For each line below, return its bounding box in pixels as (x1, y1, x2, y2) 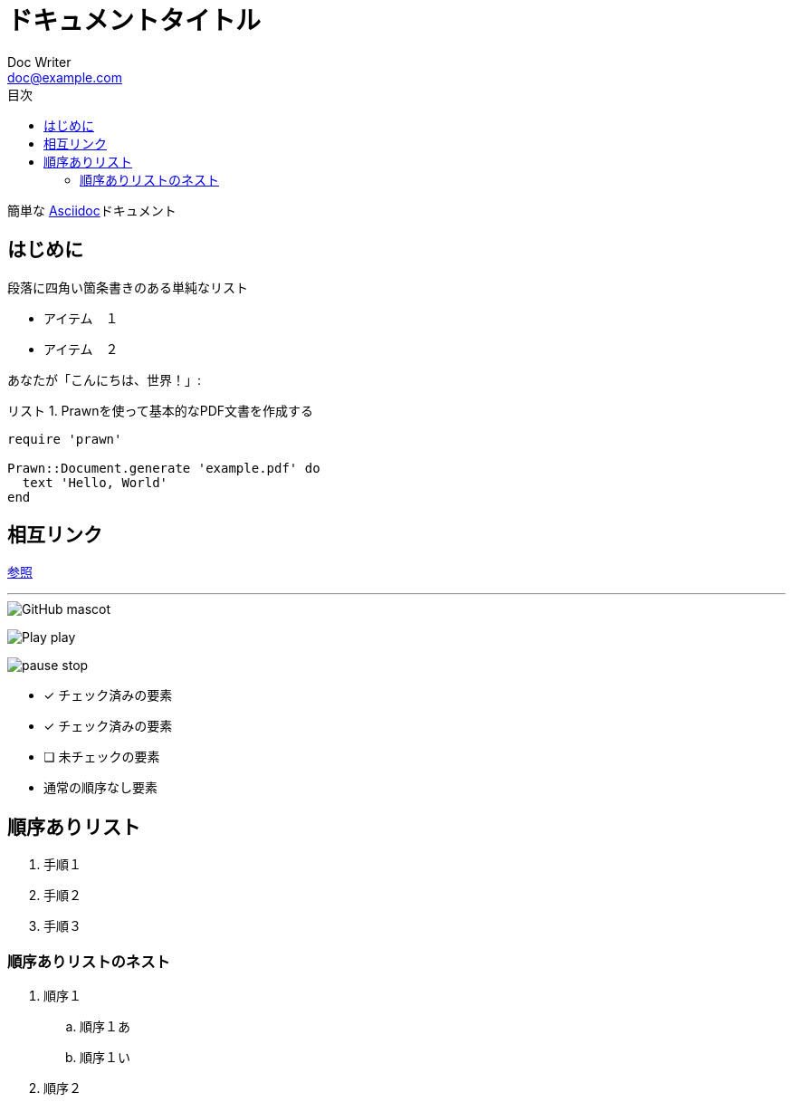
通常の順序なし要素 (43, 780, 158, 796)
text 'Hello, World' (22, 474, 168, 490)
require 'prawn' (7, 431, 122, 446)
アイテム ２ (43, 340, 119, 357)
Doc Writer (7, 53, 72, 70)
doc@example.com (7, 69, 122, 85)
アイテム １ (43, 310, 119, 326)
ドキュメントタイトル (7, 5, 262, 36)
